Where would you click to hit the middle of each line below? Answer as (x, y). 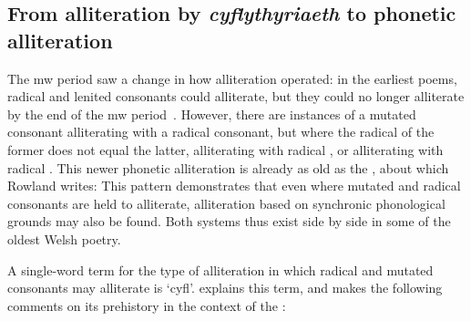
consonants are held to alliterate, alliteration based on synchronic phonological (226, 203)
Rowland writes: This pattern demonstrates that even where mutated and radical (234, 186)
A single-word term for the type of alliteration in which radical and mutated (220, 269)
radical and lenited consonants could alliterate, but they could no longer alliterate (236, 96)
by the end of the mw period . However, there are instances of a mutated (212, 114)
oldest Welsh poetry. (64, 238)
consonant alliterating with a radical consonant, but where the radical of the (221, 132)
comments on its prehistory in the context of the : (147, 305)
